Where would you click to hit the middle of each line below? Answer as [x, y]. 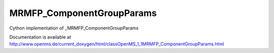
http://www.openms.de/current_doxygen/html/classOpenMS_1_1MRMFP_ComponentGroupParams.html [117, 44]
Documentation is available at [40, 37]
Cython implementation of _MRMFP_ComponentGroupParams [74, 28]
